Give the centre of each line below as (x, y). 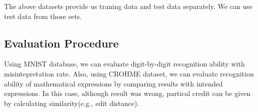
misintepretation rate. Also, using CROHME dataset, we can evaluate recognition (129, 73)
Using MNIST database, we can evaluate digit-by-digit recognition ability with (124, 64)
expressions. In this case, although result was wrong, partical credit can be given (127, 93)
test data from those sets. (43, 16)
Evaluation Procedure (61, 43)
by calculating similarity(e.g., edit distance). (72, 103)
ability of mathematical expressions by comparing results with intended (113, 83)
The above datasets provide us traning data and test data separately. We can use (128, 6)
